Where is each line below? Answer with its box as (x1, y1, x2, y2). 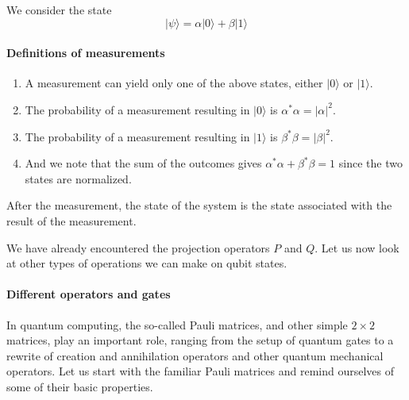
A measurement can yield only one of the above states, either (25, 75, 323, 91)
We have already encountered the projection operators (6, 239, 270, 256)
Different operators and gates (6, 286, 171, 302)
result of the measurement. (6, 212, 137, 229)
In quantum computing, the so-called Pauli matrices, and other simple (6, 316, 348, 333)
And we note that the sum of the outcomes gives (25, 155, 262, 171)
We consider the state (6, 2, 112, 17)
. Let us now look (314, 239, 399, 256)
